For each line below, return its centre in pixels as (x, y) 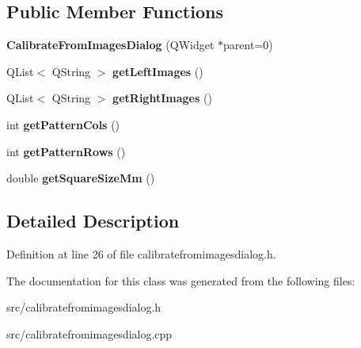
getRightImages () (162, 98)
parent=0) (248, 45)
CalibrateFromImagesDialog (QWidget (110, 45)
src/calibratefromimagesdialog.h (84, 307)
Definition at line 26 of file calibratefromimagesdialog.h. (141, 253)
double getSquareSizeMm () (81, 178)
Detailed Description (93, 221)
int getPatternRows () (66, 151)
